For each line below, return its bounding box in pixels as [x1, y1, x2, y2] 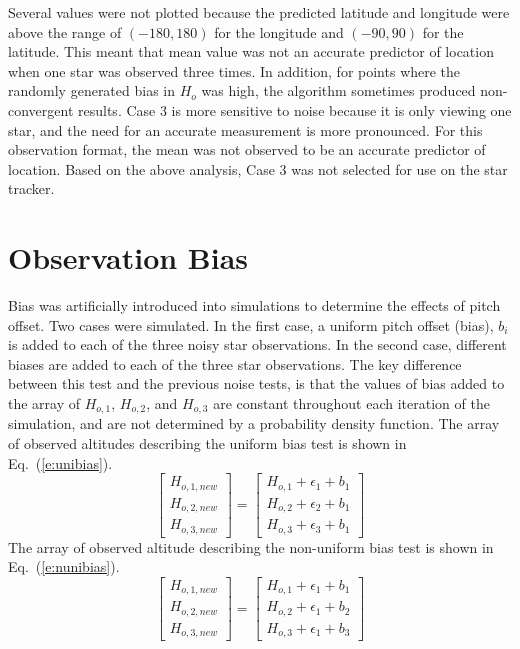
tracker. [8, 178, 55, 199]
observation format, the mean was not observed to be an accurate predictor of [8, 139, 486, 160]
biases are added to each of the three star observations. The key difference [8, 353, 462, 374]
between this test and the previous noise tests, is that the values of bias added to [8, 373, 505, 394]
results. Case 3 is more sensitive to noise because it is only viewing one [78, 99, 512, 120]
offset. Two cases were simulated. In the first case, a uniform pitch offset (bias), [8, 314, 494, 335]
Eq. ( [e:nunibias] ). [8, 556, 120, 577]
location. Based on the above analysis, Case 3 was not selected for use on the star [8, 158, 508, 179]
